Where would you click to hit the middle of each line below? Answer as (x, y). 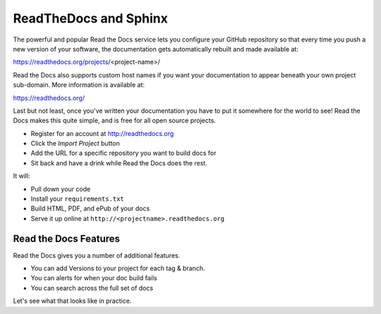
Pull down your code (61, 189)
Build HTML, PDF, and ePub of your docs (90, 208)
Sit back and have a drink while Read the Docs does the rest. (119, 163)
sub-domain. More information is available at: (79, 85)
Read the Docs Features (66, 238)
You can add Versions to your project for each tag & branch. (118, 268)
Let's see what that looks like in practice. (72, 301)
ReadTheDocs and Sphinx (91, 18)
